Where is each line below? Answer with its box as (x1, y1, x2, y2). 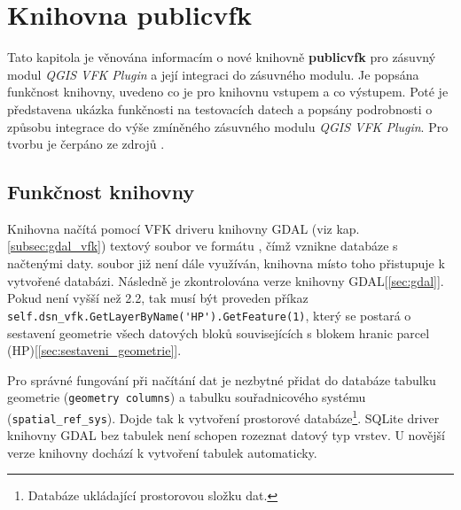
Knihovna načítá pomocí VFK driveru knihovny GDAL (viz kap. (7, 219, 360, 237)
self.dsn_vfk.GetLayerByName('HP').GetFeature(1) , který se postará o (7, 305, 411, 324)
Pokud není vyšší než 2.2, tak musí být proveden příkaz (7, 289, 309, 307)
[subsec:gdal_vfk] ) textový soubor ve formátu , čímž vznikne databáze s (7, 236, 398, 255)
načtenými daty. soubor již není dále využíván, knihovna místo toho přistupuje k (7, 254, 445, 273)
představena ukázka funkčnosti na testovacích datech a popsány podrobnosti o (7, 99, 433, 118)
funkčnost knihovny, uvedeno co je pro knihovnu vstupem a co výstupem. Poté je (7, 82, 449, 101)
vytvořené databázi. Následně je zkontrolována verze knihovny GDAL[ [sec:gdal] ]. (7, 271, 444, 290)
